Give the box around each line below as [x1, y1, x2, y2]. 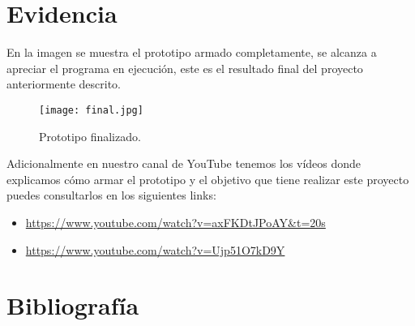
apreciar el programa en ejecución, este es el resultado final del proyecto [6, 59, 363, 76]
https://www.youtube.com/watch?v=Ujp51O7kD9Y [25, 241, 285, 258]
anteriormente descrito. [6, 75, 121, 92]
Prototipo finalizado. [39, 127, 141, 144]
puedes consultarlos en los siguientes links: [6, 187, 216, 204]
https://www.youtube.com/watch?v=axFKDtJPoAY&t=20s [25, 213, 326, 230]
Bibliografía [6, 289, 139, 322]
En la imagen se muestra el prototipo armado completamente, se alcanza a [6, 44, 377, 61]
